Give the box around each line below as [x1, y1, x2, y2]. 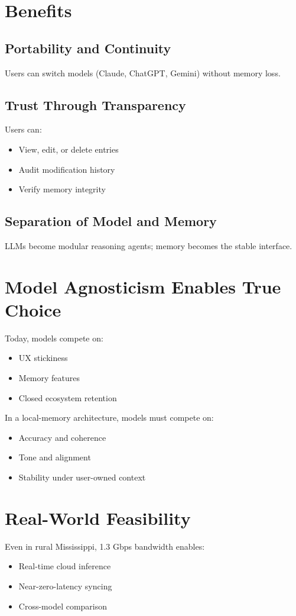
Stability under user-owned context [18, 471, 146, 483]
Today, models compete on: [5, 331, 103, 344]
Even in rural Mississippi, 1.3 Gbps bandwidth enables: [5, 540, 205, 552]
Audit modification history [18, 163, 115, 175]
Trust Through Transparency [5, 95, 186, 114]
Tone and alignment [18, 451, 91, 463]
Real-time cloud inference [18, 560, 111, 572]
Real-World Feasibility [5, 505, 191, 530]
